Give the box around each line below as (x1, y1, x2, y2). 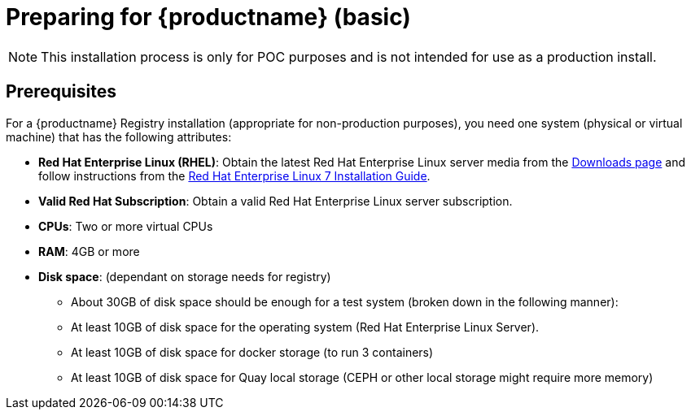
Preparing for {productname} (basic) (6, 3, 411, 31)
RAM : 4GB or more (38, 244, 140, 258)
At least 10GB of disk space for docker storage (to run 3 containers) (71, 344, 434, 359)
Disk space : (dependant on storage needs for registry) (38, 269, 331, 284)
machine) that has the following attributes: (6, 129, 232, 144)
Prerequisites (6, 81, 116, 102)
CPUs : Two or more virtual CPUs (38, 219, 213, 233)
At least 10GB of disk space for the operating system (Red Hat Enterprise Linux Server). (71, 319, 540, 334)
